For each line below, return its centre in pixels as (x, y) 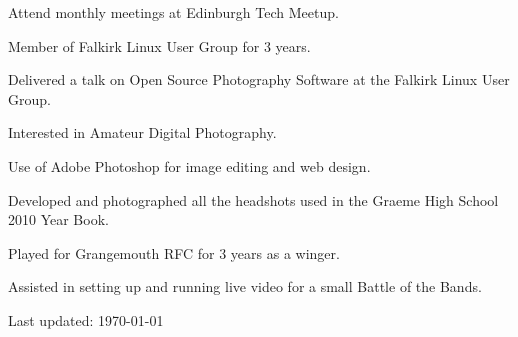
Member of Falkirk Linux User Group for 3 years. (159, 45)
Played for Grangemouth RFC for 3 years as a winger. (174, 252)
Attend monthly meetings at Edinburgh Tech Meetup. (173, 12)
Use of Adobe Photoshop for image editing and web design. (189, 165)
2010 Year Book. (58, 219)
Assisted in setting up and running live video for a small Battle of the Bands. (245, 286)
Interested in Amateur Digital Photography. (142, 132)
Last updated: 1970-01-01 (86, 319)
